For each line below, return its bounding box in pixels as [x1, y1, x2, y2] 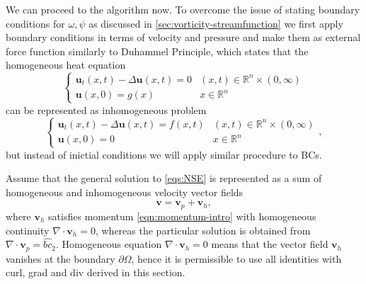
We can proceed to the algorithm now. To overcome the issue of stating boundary [6, 2, 360, 16]
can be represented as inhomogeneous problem [6, 102, 207, 117]
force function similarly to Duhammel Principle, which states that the [6, 43, 309, 58]
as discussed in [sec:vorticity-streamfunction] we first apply [88, 16, 343, 30]
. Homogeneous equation [55, 237, 162, 251]
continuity [6, 222, 50, 237]
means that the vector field [211, 237, 328, 251]
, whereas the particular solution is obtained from [95, 222, 311, 237]
